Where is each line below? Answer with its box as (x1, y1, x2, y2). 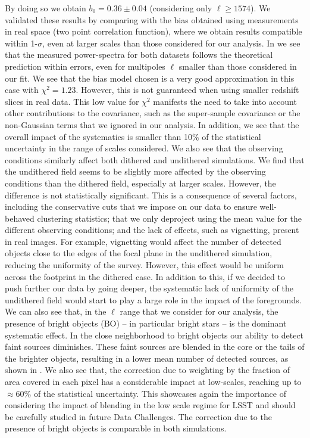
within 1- (5, 36, 38, 49)
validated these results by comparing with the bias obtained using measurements (5, 13, 299, 26)
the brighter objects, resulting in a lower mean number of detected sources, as (5, 352, 289, 364)
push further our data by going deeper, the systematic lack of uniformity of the (5, 282, 294, 294)
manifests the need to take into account (153, 95, 297, 107)
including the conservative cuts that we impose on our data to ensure (5, 200, 257, 213)
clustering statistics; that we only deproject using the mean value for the (37, 212, 302, 224)
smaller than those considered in (179, 60, 297, 72)
